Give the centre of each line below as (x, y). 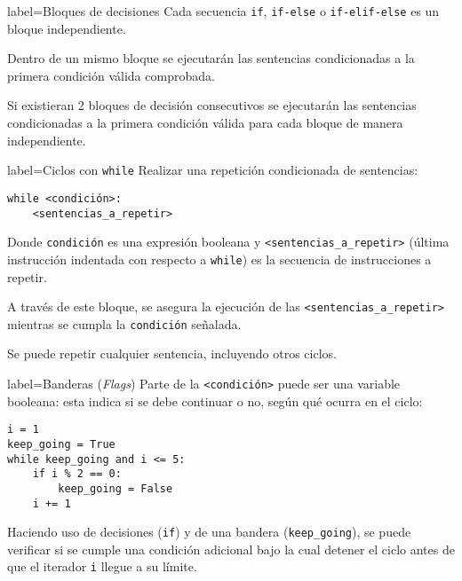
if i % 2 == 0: (77, 474)
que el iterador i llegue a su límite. (102, 566)
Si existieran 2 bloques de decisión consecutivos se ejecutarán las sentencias (212, 105)
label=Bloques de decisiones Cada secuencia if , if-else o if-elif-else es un (223, 11)
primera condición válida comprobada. (111, 75)
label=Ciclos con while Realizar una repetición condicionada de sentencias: (213, 170)
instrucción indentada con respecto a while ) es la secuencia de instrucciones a (219, 259)
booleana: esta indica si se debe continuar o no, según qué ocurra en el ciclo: (215, 400)
